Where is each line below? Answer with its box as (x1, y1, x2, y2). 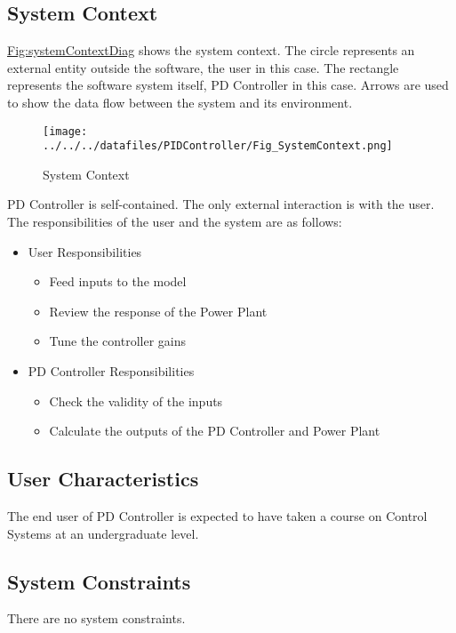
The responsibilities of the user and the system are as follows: (7, 212, 342, 231)
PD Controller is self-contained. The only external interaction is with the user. (7, 195, 435, 213)
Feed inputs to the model (49, 272, 187, 291)
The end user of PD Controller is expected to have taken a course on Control (7, 507, 428, 525)
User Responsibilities (28, 242, 142, 260)
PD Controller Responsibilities (28, 362, 195, 381)
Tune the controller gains (49, 332, 186, 350)
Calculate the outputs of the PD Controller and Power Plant (49, 421, 380, 440)
